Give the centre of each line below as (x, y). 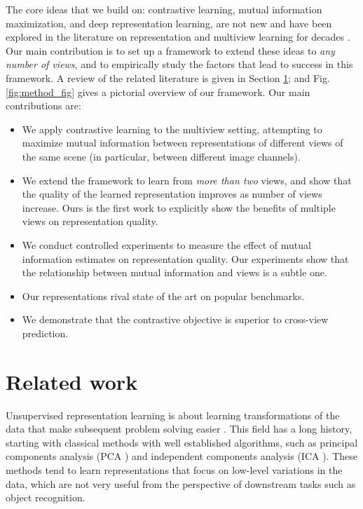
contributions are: (43, 106)
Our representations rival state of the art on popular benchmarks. (163, 296)
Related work (72, 381)
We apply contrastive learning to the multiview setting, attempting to (172, 129)
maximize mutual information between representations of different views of (183, 143)
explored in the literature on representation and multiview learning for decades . (178, 37)
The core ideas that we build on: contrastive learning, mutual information (164, 9)
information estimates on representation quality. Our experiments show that (185, 258)
